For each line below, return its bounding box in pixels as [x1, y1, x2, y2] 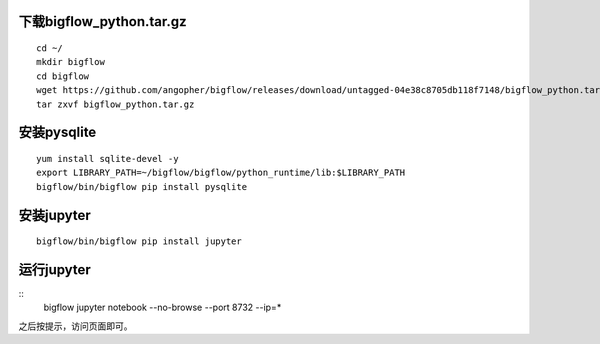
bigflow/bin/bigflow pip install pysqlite [36, 181, 248, 192]
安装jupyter [18, 206, 92, 224]
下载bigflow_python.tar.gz [18, 13, 187, 30]
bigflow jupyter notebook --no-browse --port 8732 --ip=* [43, 301, 282, 314]
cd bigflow [36, 70, 90, 82]
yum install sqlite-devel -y [36, 153, 179, 164]
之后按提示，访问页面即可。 [18, 320, 133, 332]
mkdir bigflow [36, 56, 105, 68]
